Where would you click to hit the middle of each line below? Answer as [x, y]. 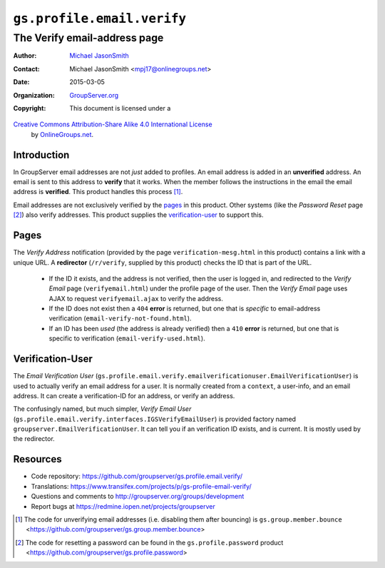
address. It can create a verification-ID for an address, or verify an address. [124, 395]
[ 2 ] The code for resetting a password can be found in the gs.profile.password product [149, 542]
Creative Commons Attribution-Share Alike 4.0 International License [113, 124]
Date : [21, 82]
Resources [37, 459]
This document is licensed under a [120, 108]
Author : [25, 56]
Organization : [34, 95]
